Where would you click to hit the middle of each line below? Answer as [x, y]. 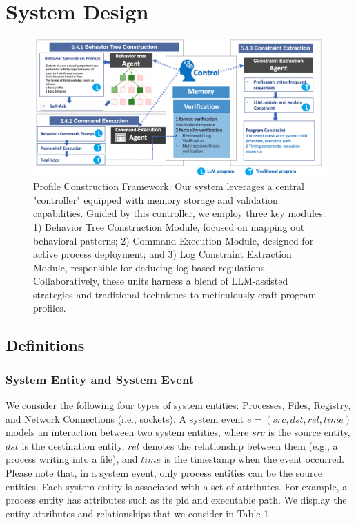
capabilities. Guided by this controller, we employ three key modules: [179, 213]
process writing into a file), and [72, 459]
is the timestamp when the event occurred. [254, 459]
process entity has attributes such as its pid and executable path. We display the [176, 500]
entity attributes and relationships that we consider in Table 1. [139, 513]
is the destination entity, [73, 445]
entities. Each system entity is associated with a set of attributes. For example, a [177, 486]
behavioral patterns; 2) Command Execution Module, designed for [174, 240]
